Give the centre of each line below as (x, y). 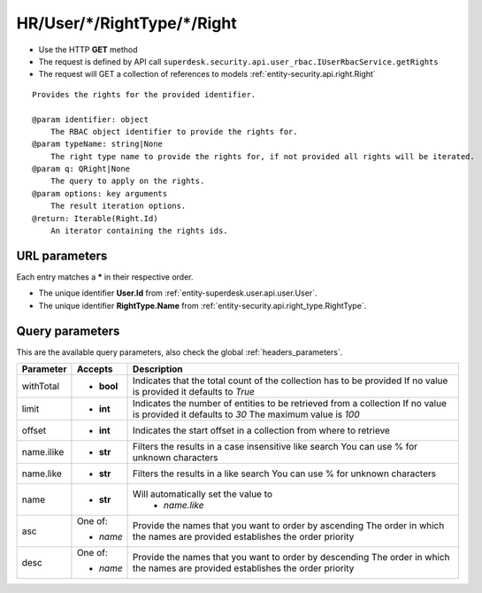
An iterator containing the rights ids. (139, 231)
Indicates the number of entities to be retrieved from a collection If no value (290, 403)
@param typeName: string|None (98, 144)
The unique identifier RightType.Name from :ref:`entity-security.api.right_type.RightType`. (203, 305)
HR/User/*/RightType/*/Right (127, 23)
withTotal (41, 386)
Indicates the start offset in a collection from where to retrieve (262, 431)
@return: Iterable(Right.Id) (95, 218)
